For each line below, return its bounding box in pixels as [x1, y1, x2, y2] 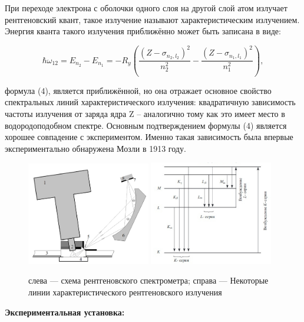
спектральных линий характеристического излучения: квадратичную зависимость [5, 96, 296, 108]
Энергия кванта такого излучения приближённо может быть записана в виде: [5, 25, 281, 37]
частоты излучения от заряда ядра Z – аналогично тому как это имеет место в [5, 107, 285, 119]
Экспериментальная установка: [5, 305, 125, 318]
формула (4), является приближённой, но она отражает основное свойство [5, 84, 272, 96]
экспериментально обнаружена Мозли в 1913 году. [5, 142, 186, 154]
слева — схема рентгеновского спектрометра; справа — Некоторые [28, 274, 269, 287]
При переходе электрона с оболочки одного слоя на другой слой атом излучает [5, 2, 288, 14]
